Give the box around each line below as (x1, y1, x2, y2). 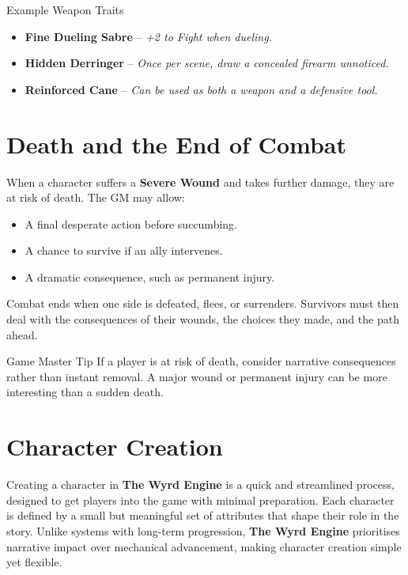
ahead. (6, 326, 38, 342)
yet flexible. (6, 554, 62, 570)
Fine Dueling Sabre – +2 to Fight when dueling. (25, 28, 272, 44)
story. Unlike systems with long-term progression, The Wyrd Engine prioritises (6, 522, 400, 539)
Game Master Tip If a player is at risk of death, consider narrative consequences (6, 353, 396, 369)
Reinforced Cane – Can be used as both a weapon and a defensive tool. (25, 81, 378, 97)
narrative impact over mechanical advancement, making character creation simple (6, 538, 402, 554)
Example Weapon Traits (6, 2, 124, 17)
